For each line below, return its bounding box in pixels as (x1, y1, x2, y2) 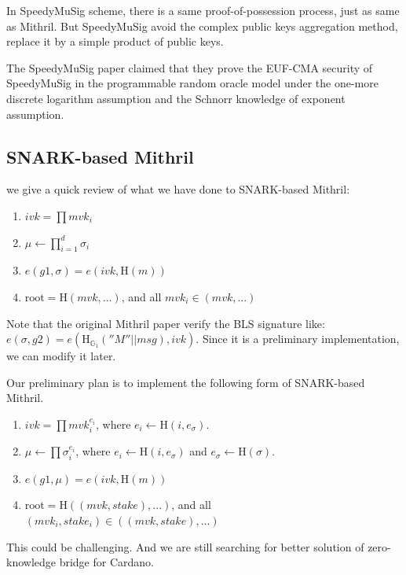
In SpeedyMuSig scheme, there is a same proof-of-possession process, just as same (6, 2, 400, 18)
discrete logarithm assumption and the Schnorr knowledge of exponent (6, 90, 346, 106)
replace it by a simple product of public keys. (6, 33, 224, 50)
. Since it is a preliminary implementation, (196, 330, 400, 347)
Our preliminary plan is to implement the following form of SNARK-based (6, 374, 365, 390)
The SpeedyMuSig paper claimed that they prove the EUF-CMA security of (6, 59, 373, 76)
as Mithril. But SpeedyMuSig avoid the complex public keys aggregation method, (6, 17, 398, 34)
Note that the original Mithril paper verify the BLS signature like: (6, 315, 325, 331)
